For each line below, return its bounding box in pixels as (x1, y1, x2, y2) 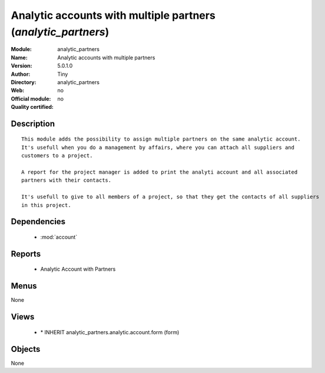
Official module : (11, 95, 51, 102)
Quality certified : (11, 104, 54, 111)
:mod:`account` (40, 234, 78, 241)
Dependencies (11, 217, 66, 227)
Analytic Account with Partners (40, 265, 116, 273)
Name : (11, 54, 28, 61)
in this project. (21, 202, 71, 208)
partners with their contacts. (21, 177, 112, 184)
